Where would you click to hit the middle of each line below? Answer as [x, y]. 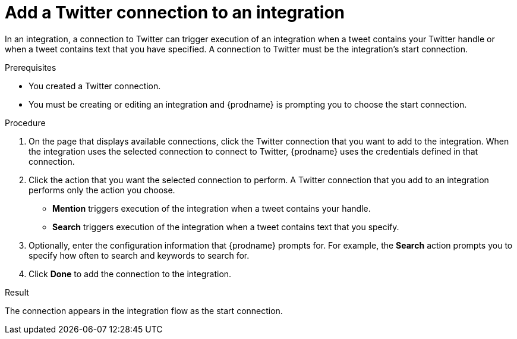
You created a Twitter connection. [95, 86]
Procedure [25, 123]
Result [17, 292]
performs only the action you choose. [102, 190]
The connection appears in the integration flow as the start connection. [144, 310]
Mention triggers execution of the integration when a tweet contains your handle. [212, 208]
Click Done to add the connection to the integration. [130, 274]
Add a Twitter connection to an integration [175, 12]
